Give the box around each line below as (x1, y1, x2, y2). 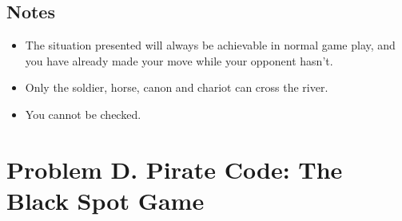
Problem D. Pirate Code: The (6, 152, 343, 185)
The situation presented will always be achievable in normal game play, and (25, 37, 396, 53)
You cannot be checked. (25, 105, 141, 122)
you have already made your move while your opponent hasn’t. (25, 52, 333, 69)
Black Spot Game (6, 184, 205, 216)
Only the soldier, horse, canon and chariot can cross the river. (25, 79, 328, 96)
